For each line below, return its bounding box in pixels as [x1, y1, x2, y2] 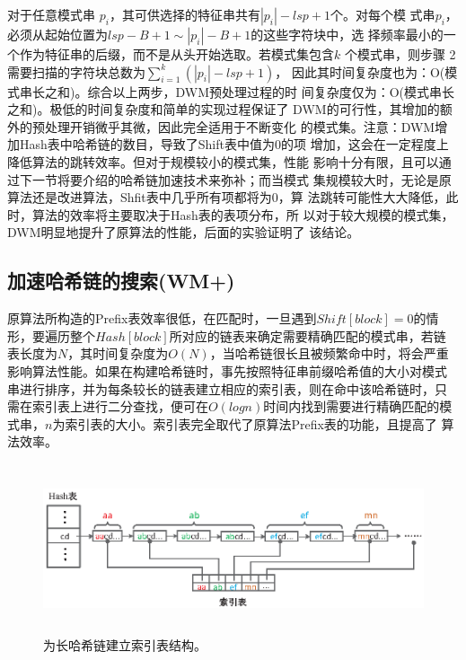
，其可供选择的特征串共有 [109, 5, 260, 23]
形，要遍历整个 [7, 326, 95, 345]
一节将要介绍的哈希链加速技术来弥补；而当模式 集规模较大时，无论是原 [31, 170, 452, 189]
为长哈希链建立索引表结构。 [43, 636, 207, 655]
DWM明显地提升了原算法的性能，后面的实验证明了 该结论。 [7, 223, 360, 242]
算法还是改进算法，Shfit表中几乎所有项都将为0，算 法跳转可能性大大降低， [7, 188, 446, 207]
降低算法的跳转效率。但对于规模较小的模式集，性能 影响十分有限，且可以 [7, 152, 439, 171]
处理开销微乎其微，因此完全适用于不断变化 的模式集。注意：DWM [44, 117, 435, 136]
